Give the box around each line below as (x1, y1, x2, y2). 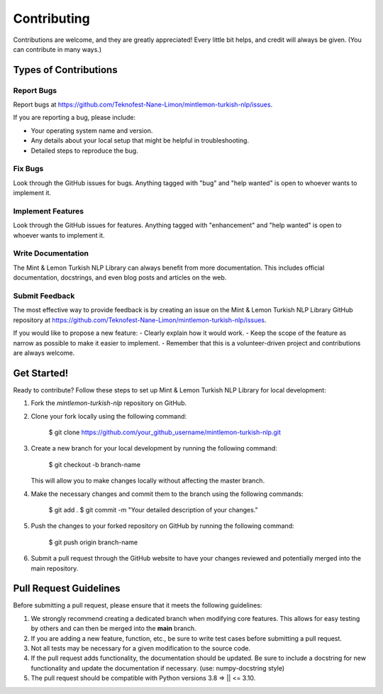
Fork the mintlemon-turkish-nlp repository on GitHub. (30, 399, 187, 407)
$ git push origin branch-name (48, 538, 138, 546)
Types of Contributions (13, 64, 118, 76)
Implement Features (13, 206, 84, 216)
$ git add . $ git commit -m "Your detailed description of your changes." (48, 505, 258, 514)
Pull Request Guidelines (13, 583, 121, 595)
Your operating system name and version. (30, 126, 153, 135)
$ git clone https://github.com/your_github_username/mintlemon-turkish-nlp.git (48, 428, 282, 436)
